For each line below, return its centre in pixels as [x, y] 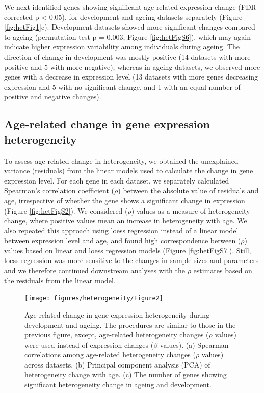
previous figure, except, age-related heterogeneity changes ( [117, 335]
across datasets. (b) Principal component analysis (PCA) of [117, 364]
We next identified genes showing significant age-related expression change [120, 7]
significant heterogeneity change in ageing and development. [118, 385]
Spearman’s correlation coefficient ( [59, 190]
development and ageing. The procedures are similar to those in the [130, 324]
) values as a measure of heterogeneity [191, 210]
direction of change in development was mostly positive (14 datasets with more [127, 56]
